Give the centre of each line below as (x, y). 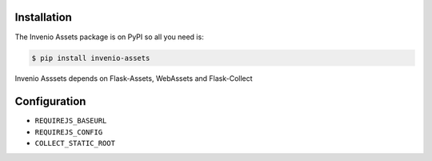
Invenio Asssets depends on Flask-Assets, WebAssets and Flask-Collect (134, 78)
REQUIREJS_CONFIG (69, 132)
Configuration (50, 101)
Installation (43, 17)
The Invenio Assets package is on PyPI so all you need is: (109, 37)
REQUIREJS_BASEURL (71, 121)
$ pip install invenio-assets (91, 58)
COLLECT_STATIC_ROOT (75, 143)
